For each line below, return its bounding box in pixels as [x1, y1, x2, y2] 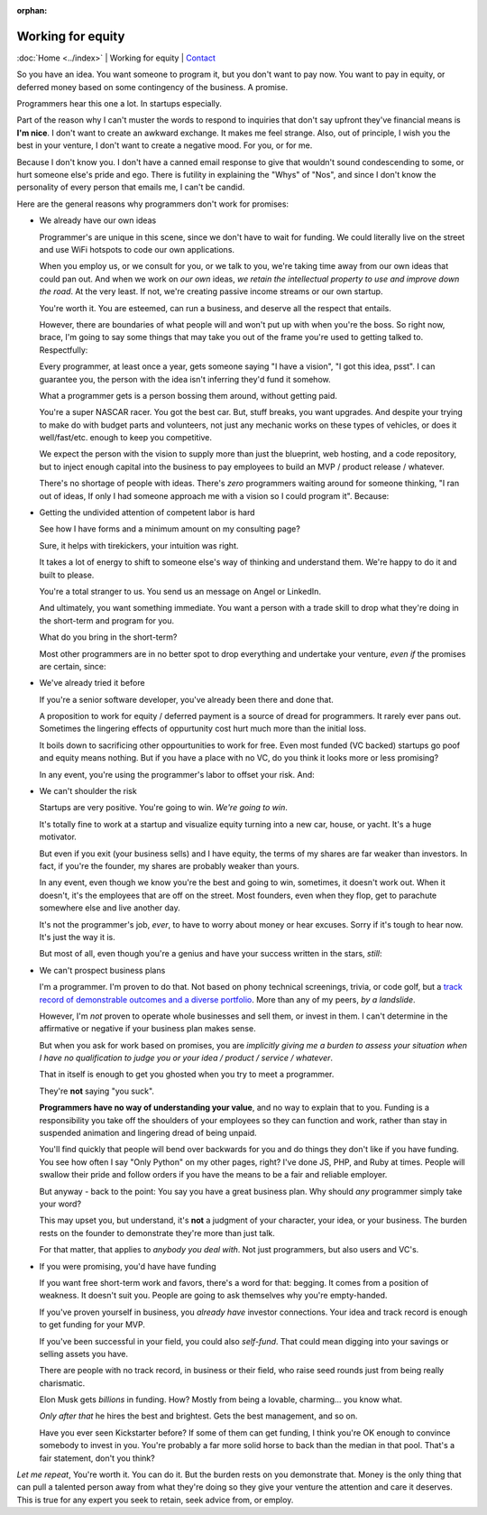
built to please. [39, 569, 95, 580]
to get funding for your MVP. [39, 1319, 146, 1330]
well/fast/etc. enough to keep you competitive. [39, 432, 212, 443]
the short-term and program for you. [39, 614, 175, 626]
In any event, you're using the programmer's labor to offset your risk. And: [39, 769, 315, 780]
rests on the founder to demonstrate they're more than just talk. [39, 1227, 275, 1238]
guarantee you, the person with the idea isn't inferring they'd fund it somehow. [39, 374, 331, 384]
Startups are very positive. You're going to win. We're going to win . [39, 802, 289, 813]
